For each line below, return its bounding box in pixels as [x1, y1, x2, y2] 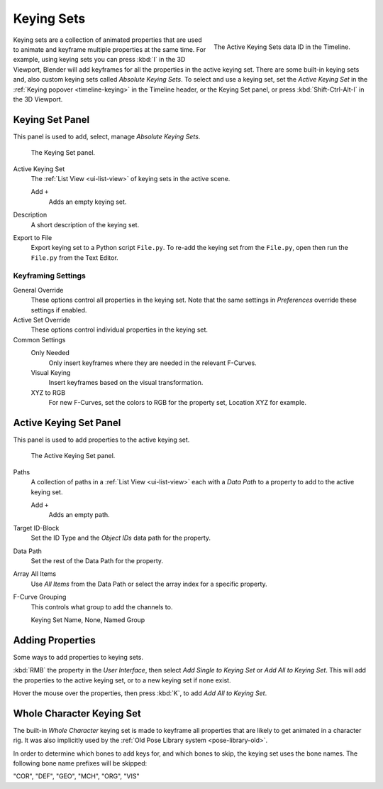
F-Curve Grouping [13, 593, 67, 602]
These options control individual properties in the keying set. [30, 325, 209, 334]
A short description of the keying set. [30, 220, 140, 229]
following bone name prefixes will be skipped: [13, 759, 148, 768]
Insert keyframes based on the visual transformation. [48, 379, 204, 387]
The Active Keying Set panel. [30, 452, 116, 460]
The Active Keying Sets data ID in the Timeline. [213, 43, 350, 51]
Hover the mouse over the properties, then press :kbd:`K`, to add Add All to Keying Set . [13, 689, 267, 697]
